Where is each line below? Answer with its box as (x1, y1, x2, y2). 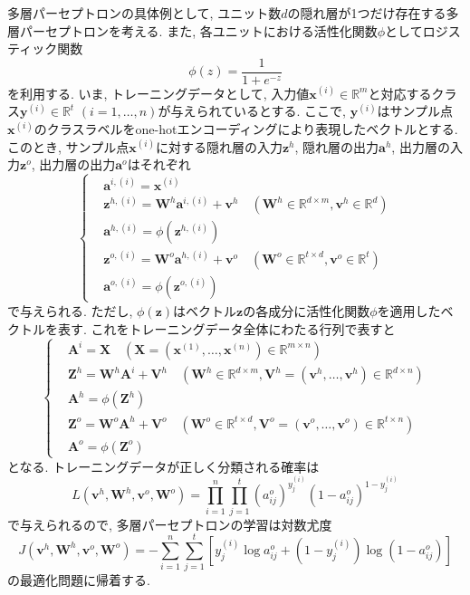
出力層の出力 (39, 155, 116, 174)
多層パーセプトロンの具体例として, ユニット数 (7, 4, 282, 22)
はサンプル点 (377, 101, 454, 120)
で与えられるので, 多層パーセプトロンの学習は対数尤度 (7, 514, 332, 533)
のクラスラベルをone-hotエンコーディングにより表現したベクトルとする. (34, 120, 458, 139)
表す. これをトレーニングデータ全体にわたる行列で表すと (57, 319, 396, 338)
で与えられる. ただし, (7, 301, 133, 320)
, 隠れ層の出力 (294, 137, 379, 156)
